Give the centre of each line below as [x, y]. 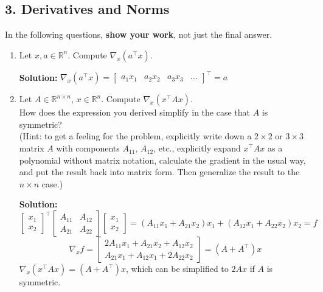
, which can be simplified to [177, 269]
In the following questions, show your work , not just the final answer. [139, 34]
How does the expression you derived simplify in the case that [135, 112]
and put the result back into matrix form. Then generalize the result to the [159, 172]
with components [88, 148]
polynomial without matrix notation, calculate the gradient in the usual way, [162, 160]
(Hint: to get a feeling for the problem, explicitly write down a [135, 136]
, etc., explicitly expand [197, 148]
